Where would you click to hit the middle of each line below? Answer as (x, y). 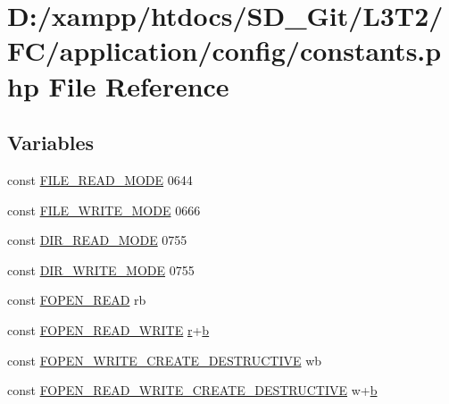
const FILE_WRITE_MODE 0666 (104, 210)
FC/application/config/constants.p (224, 50)
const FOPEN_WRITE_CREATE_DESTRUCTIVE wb (165, 360)
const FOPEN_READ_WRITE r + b (108, 329)
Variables (51, 143)
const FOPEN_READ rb (77, 300)
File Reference (139, 85)
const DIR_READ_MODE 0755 (97, 240)
